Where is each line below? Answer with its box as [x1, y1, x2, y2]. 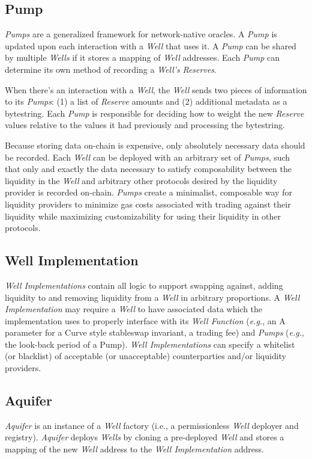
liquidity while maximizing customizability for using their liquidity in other [5, 209, 281, 222]
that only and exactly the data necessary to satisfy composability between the [5, 162, 292, 175]
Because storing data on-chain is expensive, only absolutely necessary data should [5, 138, 305, 151]
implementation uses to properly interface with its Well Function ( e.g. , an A [5, 314, 286, 327]
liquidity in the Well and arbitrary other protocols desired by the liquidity [5, 174, 278, 186]
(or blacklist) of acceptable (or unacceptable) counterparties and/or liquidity [5, 350, 286, 362]
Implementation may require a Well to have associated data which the [5, 303, 263, 315]
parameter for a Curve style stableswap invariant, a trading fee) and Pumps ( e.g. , [5, 326, 304, 339]
